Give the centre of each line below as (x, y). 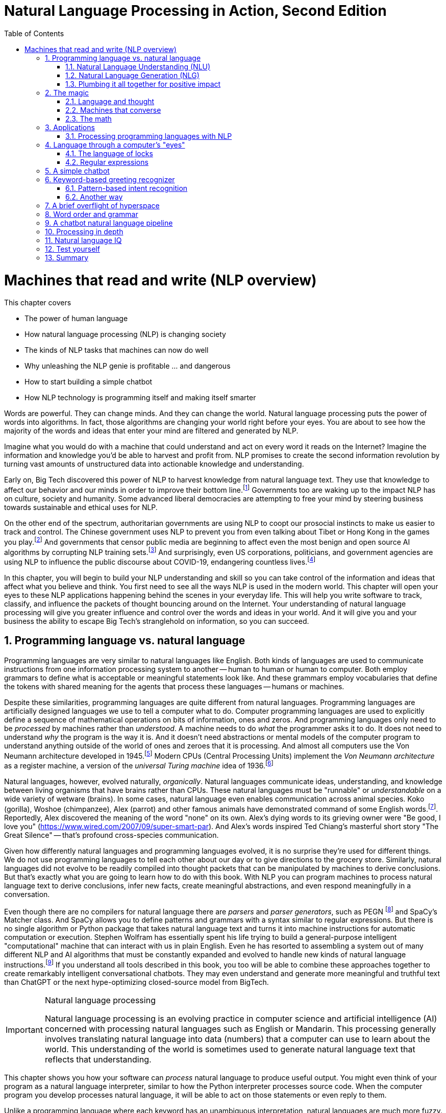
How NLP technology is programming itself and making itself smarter (140, 398)
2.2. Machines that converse (113, 110)
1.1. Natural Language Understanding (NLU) (138, 66)
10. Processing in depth (84, 231)
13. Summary (67, 257)
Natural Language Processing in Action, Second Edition (195, 11)
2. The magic (67, 92)
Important (24, 1030)
